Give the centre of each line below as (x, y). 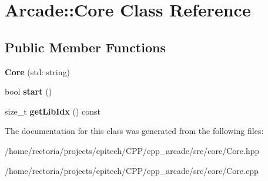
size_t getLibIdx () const (53, 111)
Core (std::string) (37, 71)
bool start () (29, 91)
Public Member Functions (85, 47)
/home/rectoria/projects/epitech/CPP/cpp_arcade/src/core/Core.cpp (132, 170)
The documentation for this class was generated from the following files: (134, 131)
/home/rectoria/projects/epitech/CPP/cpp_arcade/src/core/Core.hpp (132, 150)
